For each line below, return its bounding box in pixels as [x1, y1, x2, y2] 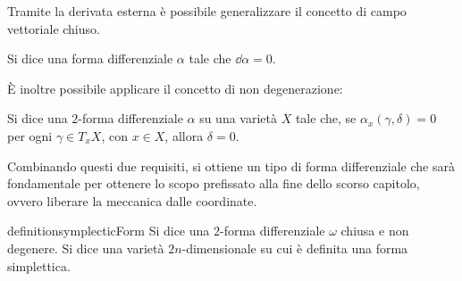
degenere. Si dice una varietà [7, 238, 164, 257]
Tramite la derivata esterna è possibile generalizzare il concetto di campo [7, 2, 407, 20]
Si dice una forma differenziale [7, 49, 173, 68]
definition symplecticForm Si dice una [7, 221, 210, 240]
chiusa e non [340, 221, 409, 240]
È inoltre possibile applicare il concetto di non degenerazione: [7, 79, 343, 97]
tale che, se [295, 109, 357, 128]
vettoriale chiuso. [7, 19, 100, 37]
